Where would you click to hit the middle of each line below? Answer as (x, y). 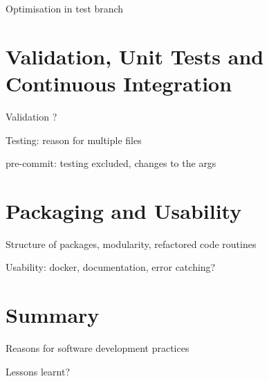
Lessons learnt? (38, 371)
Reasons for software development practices (98, 348)
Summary (53, 315)
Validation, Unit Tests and (135, 56)
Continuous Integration (119, 83)
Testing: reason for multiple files (74, 140)
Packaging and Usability (124, 210)
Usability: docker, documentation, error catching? (111, 267)
